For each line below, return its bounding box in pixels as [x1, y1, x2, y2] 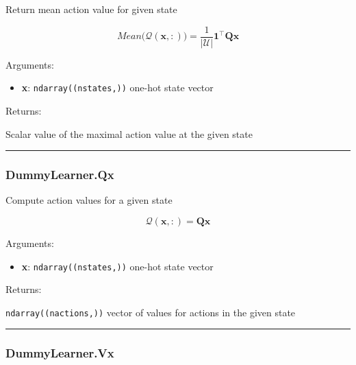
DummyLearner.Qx [5, 166, 114, 183]
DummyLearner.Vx [5, 344, 114, 362]
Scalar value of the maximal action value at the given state [5, 126, 253, 141]
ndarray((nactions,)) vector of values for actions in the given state [5, 305, 296, 319]
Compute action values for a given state [5, 193, 173, 207]
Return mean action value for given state [5, 2, 177, 16]
